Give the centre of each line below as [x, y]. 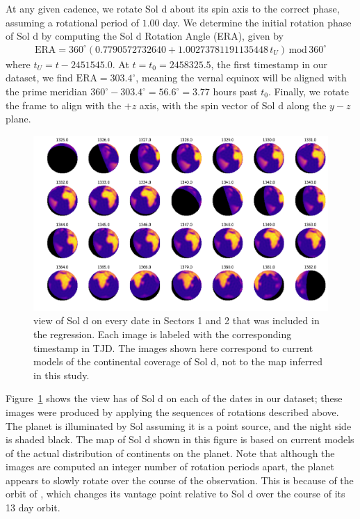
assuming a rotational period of [72, 22]
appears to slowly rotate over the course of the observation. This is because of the [180, 480]
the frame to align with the [64, 105]
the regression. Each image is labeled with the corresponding [163, 334]
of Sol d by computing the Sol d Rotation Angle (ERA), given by [145, 36]
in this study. [62, 375]
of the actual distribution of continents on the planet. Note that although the [170, 453]
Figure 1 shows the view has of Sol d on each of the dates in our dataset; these [174, 398]
